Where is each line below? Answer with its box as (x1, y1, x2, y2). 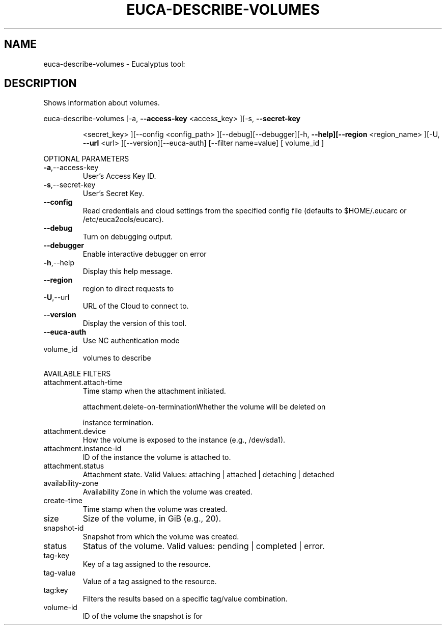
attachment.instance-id (43, 444, 122, 453)
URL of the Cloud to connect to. (82, 302, 189, 311)
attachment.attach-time (43, 378, 122, 387)
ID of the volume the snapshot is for (82, 612, 203, 621)
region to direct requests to (82, 284, 174, 293)
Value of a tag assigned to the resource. (82, 577, 217, 586)
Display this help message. (82, 267, 173, 276)
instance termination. (82, 418, 154, 427)
